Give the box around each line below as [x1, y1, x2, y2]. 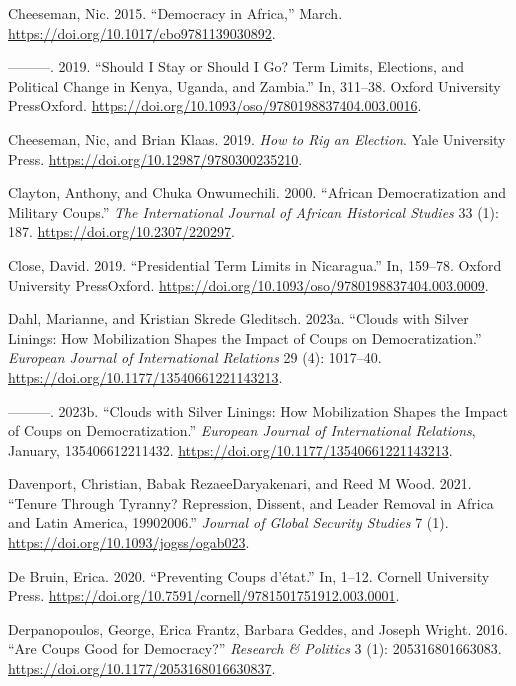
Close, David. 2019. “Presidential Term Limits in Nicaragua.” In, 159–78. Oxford [8, 254, 502, 275]
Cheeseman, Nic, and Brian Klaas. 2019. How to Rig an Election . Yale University [8, 128, 506, 149]
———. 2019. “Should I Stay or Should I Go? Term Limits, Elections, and [8, 56, 465, 77]
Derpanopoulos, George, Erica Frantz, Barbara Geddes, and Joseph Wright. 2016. [8, 618, 508, 639]
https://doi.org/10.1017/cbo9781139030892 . [8, 22, 276, 43]
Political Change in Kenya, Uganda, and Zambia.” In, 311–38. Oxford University [8, 75, 501, 96]
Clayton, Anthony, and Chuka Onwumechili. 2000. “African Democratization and [8, 182, 507, 203]
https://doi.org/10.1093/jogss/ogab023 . [8, 532, 250, 553]
